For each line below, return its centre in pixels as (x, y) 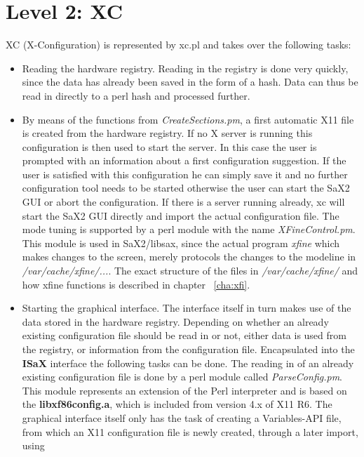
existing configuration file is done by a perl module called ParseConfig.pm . (182, 377)
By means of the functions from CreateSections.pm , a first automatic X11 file (188, 119)
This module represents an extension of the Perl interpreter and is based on (184, 390)
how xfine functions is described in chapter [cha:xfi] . (136, 284)
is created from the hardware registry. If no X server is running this (167, 133)
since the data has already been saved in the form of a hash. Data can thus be (190, 82)
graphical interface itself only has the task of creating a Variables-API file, (182, 417)
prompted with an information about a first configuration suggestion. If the (184, 160)
